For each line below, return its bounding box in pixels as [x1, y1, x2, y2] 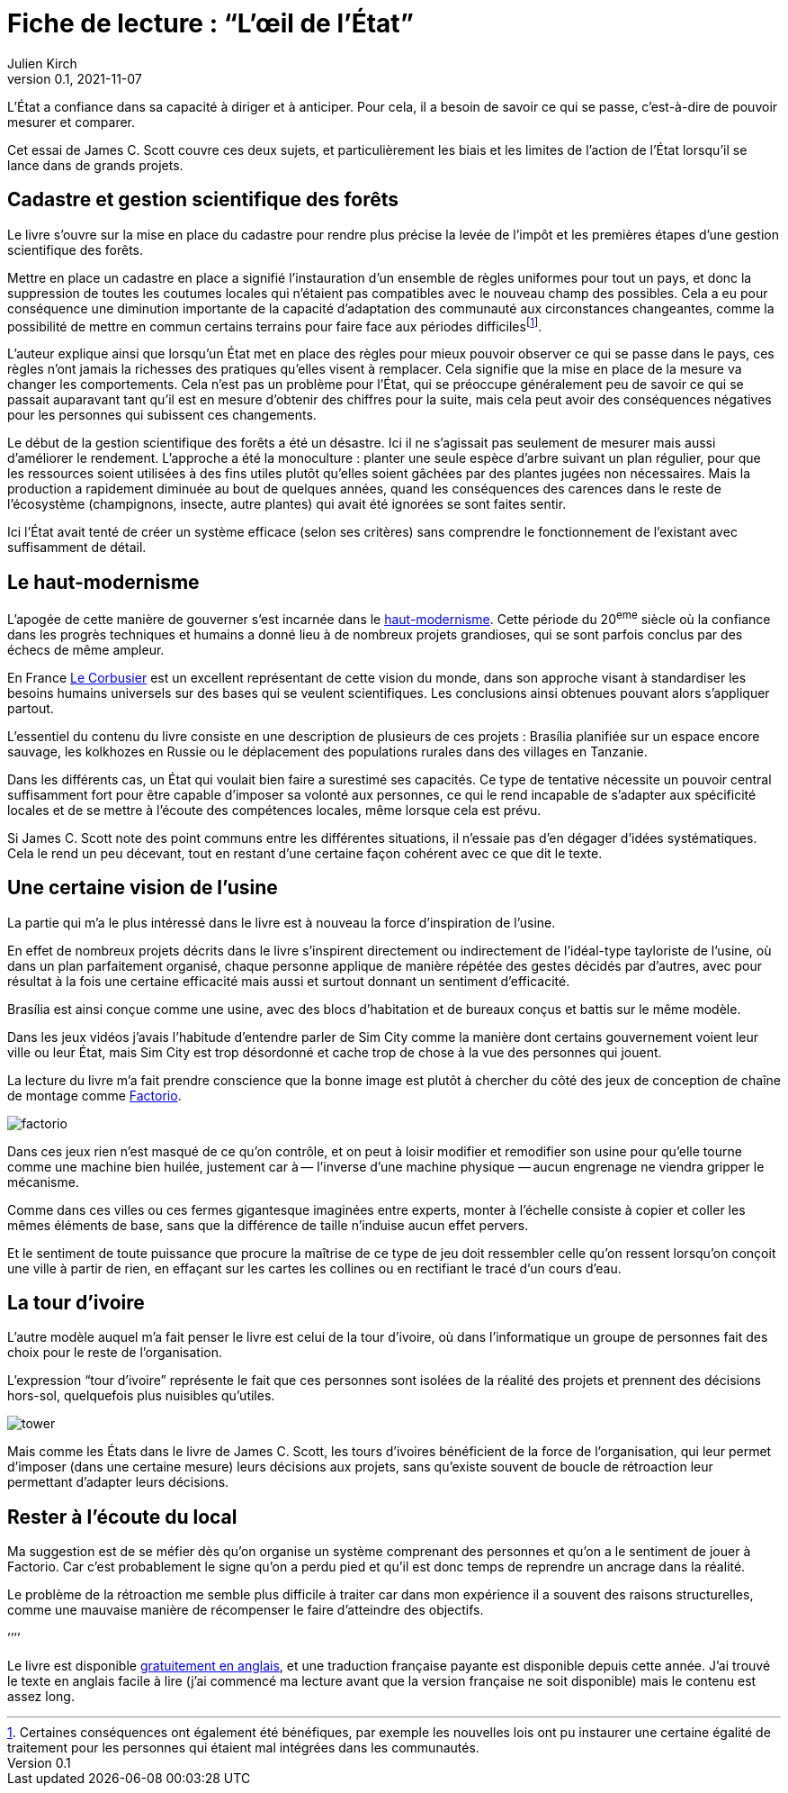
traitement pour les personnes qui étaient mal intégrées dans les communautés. [7, 1740, 479, 1756]
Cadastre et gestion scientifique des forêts [7, 188, 399, 212]
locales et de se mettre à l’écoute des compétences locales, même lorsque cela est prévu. [7, 801, 542, 818]
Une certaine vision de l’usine [7, 876, 278, 900]
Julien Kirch [7, 55, 77, 71]
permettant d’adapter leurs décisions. [7, 1474, 229, 1490]
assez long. [7, 1689, 75, 1705]
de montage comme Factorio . [7, 1087, 182, 1103]
